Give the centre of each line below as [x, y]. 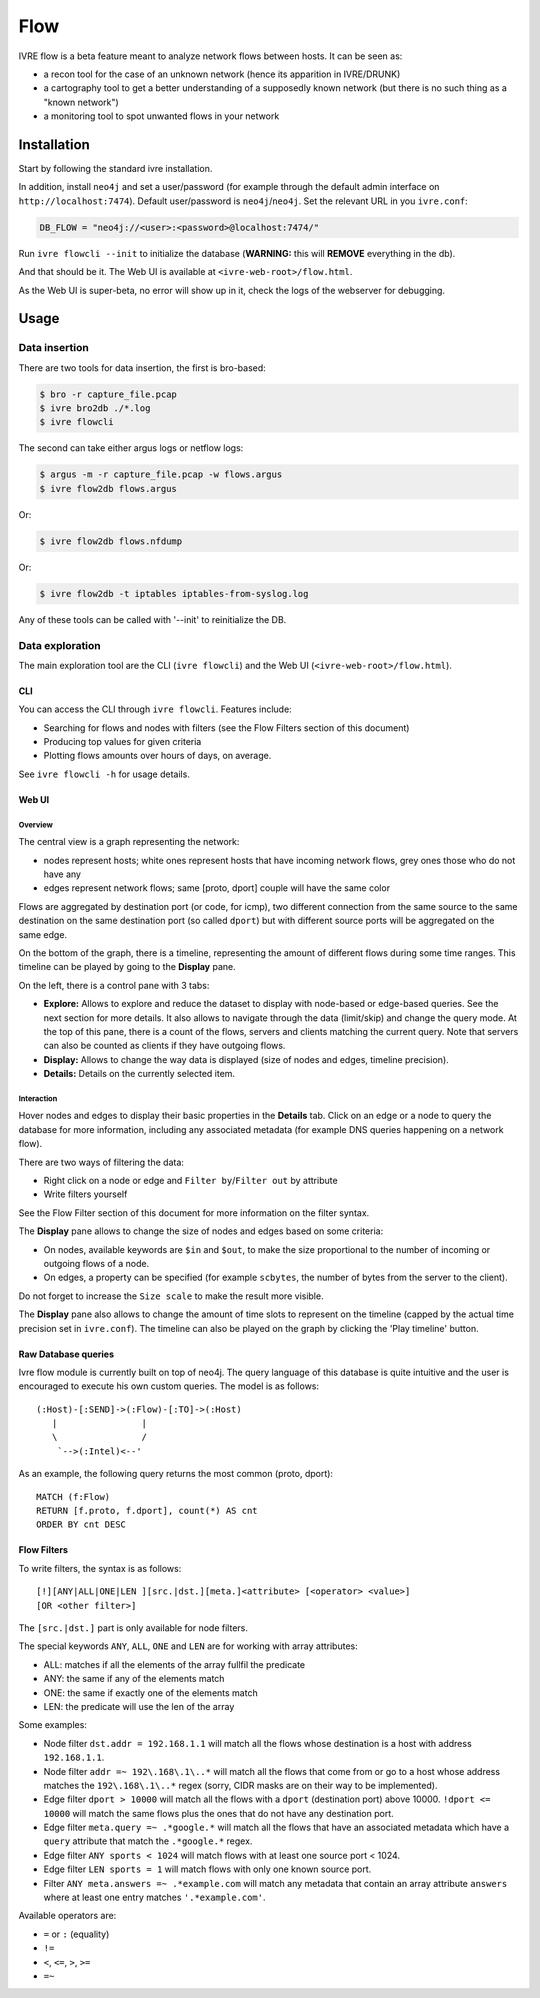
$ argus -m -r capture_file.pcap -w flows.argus [161, 474]
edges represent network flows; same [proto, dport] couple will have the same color [216, 888]
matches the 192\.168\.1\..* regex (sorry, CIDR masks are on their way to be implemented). [240, 1785]
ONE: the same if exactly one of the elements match [151, 1692]
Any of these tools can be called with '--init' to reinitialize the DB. [152, 619]
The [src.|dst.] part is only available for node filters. [133, 1628]
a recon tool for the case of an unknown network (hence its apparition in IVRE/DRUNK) [222, 74]
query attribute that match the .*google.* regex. [148, 1841]
